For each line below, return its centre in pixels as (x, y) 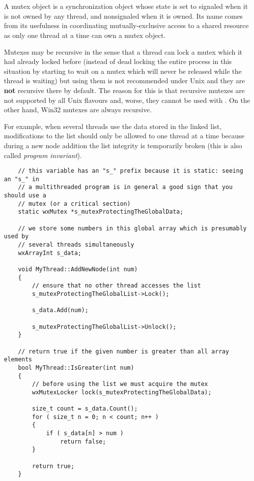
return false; (83, 441)
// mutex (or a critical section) (74, 204)
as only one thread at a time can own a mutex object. (85, 35)
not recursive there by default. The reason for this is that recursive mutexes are (124, 90)
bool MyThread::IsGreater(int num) (76, 368)
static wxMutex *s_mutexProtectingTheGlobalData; (101, 212)
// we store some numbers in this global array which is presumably (132, 228)
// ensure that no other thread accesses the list (116, 286)
